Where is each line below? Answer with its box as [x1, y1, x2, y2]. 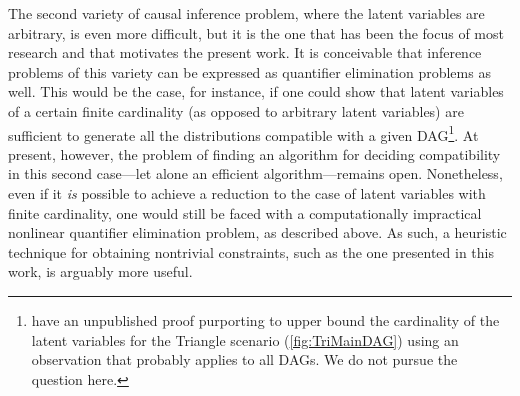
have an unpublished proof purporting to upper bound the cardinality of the [31, 309, 500, 330]
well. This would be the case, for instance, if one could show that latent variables [8, 81, 504, 102]
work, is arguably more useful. [8, 261, 193, 282]
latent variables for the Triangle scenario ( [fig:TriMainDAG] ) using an [31, 329, 459, 350]
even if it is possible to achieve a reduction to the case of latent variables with [8, 183, 486, 203]
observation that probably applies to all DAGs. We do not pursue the [31, 349, 458, 370]
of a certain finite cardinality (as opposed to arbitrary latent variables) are [8, 100, 464, 121]
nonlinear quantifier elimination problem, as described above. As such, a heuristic [8, 222, 507, 243]
